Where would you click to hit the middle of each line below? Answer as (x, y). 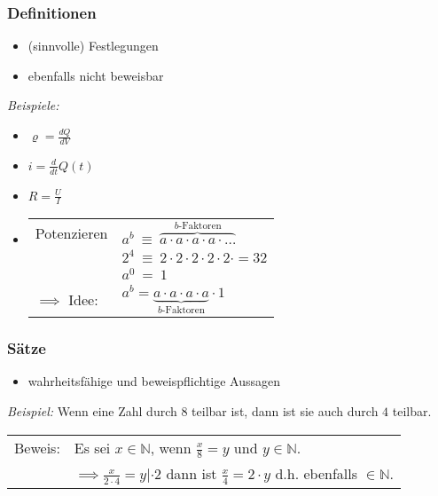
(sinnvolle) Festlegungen (93, 46)
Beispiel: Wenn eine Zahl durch (92, 411)
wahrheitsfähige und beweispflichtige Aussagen (154, 381)
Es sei (92, 447)
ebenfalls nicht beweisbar (96, 75)
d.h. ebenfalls (317, 474)
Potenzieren (71, 232)
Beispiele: (33, 105)
